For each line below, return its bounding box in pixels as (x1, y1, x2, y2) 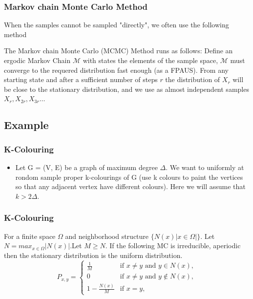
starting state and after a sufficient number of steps (4, 74, 158, 85)
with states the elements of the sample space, (83, 55, 218, 65)
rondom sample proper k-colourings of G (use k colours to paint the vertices (15, 171, 243, 182)
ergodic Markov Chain (4, 55, 71, 65)
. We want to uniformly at (166, 162, 244, 172)
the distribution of (165, 74, 220, 85)
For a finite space (4, 231, 56, 241)
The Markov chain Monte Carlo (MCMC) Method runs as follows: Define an (4, 45, 233, 56)
